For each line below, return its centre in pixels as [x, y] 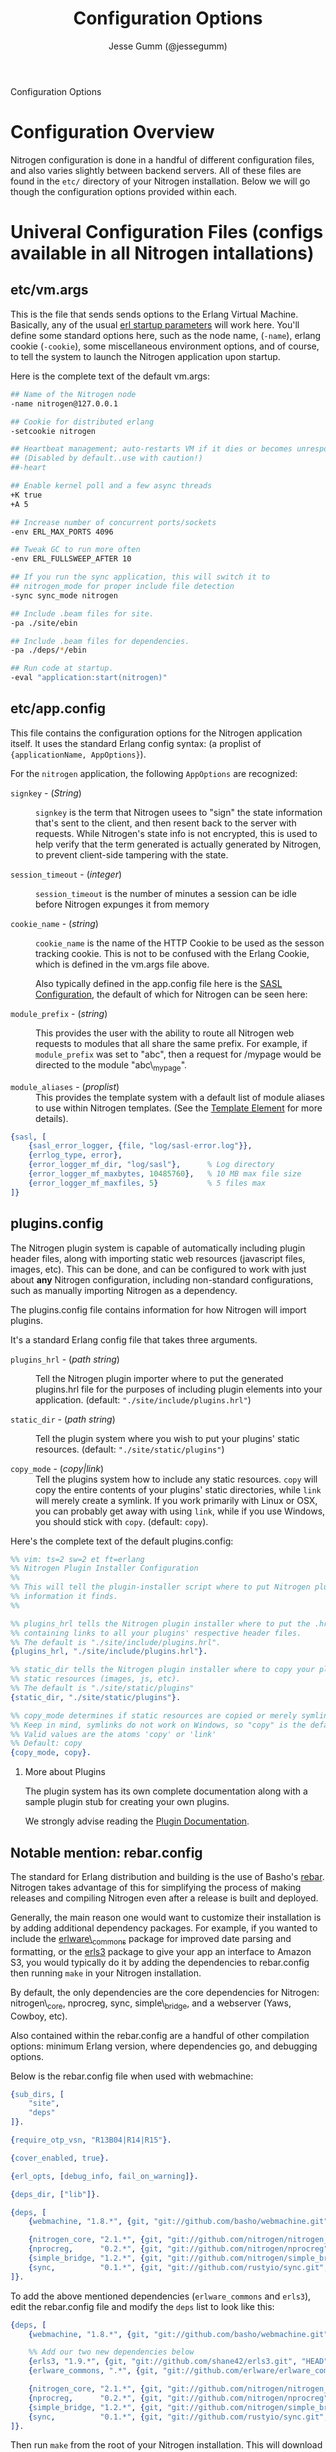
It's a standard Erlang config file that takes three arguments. [134, 1339]
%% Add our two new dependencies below [111, 2352]
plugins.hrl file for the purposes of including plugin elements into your [179, 1389]
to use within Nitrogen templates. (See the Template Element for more [179, 1108]
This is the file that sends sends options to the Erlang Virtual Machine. [154, 314]
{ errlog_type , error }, [75, 1155]
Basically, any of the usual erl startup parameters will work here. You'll [155, 324]
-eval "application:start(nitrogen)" [89, 678]
